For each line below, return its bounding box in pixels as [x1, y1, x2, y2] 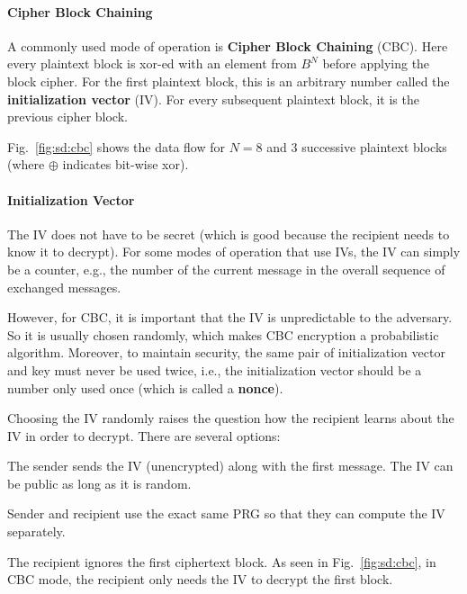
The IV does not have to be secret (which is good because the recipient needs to [7, 224, 450, 243]
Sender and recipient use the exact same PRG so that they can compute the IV [7, 504, 445, 523]
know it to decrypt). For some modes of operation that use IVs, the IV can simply [7, 242, 461, 261]
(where [7, 155, 45, 174]
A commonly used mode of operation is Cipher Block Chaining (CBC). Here [7, 36, 448, 55]
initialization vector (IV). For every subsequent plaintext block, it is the [7, 89, 419, 108]
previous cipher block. [7, 107, 128, 126]
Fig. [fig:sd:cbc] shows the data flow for [7, 137, 225, 156]
